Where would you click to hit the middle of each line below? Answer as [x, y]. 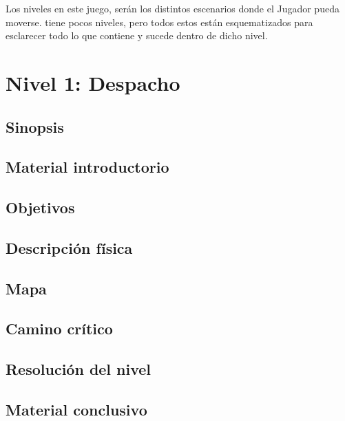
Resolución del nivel [79, 369]
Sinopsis [35, 126]
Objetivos [40, 207]
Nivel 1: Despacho [93, 82]
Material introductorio [87, 167]
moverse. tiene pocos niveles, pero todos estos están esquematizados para [159, 22]
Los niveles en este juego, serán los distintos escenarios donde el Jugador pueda [172, 8]
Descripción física [69, 247]
